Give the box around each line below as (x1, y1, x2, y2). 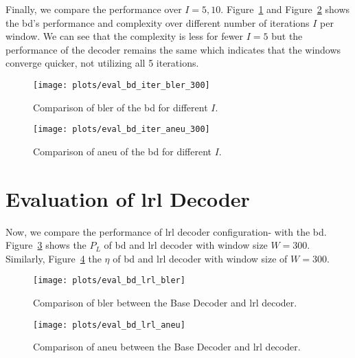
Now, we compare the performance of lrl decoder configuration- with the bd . (5, 224, 327, 238)
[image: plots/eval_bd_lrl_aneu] (33, 320, 185, 330)
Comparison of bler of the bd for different (33, 100, 208, 114)
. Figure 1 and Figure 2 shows (220, 2, 350, 16)
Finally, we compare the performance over (5, 2, 182, 16)
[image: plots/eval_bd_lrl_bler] (33, 276, 185, 286)
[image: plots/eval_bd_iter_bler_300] (33, 80, 210, 90)
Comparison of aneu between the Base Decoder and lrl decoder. (33, 339, 301, 354)
